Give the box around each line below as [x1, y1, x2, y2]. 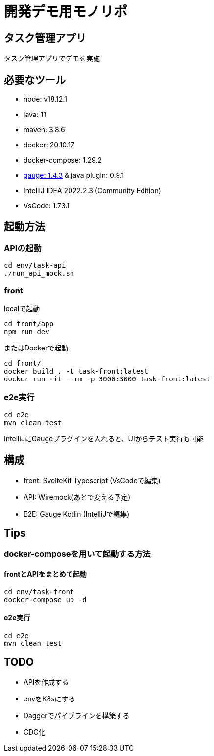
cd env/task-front [4, 587, 74, 596]
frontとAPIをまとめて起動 [4, 570, 87, 579]
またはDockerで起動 [4, 343, 69, 352]
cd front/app [4, 320, 54, 328]
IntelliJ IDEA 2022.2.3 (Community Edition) [24, 186, 161, 195]
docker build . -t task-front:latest [4, 367, 149, 375]
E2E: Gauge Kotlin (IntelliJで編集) [24, 509, 130, 518]
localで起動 [4, 304, 40, 313]
